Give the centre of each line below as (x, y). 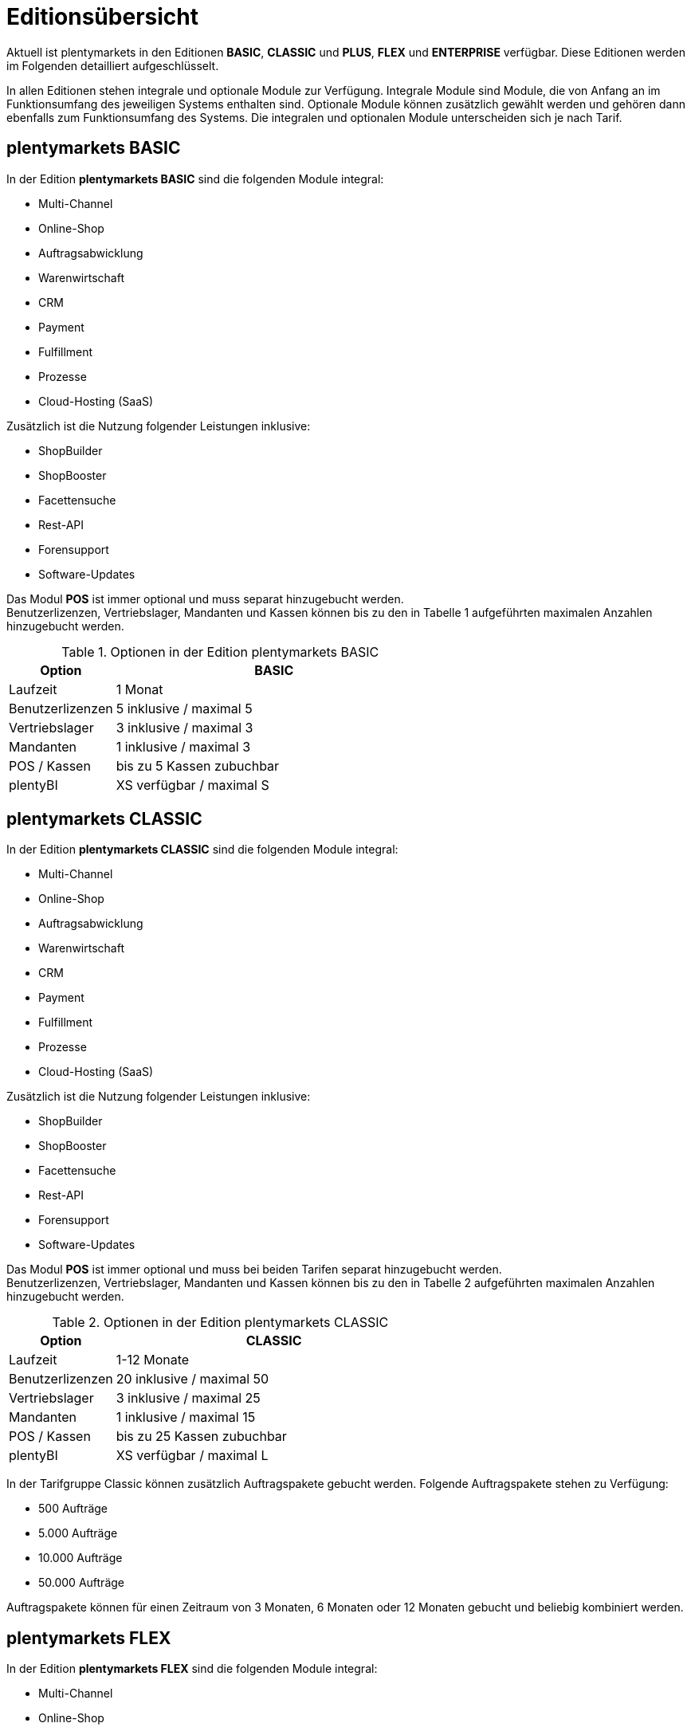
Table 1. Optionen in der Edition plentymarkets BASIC (220, 652)
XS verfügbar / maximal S (192, 785)
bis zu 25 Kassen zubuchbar (201, 1437)
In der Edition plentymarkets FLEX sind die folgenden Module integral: (192, 1669)
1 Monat (139, 689)
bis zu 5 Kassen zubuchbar (198, 765)
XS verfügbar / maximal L (192, 1456)
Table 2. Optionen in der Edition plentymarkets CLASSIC (220, 1323)
